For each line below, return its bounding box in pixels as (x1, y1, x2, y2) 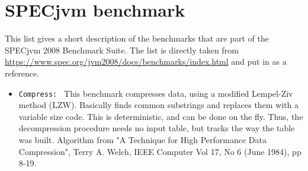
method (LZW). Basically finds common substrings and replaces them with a (18, 99, 299, 111)
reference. (5, 66, 40, 79)
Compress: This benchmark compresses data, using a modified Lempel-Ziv (18, 87, 293, 99)
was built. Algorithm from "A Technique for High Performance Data (18, 133, 267, 145)
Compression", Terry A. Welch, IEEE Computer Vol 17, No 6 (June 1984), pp (18, 145, 301, 157)
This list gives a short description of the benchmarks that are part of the (5, 32, 269, 45)
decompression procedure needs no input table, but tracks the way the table (18, 122, 295, 134)
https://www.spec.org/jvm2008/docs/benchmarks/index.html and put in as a (5, 55, 287, 68)
